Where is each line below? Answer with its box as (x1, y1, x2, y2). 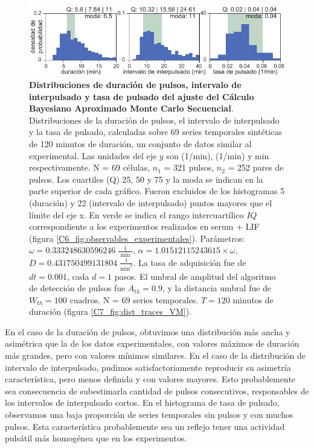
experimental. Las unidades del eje (29, 149, 157, 162)
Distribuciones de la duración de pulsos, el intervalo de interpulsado (29, 113, 280, 126)
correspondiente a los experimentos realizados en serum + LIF (29, 220, 260, 233)
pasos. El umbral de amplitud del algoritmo (114, 270, 276, 282)
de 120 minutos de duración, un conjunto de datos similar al (29, 137, 252, 150)
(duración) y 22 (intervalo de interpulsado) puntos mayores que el (29, 196, 272, 209)
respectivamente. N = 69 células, (29, 161, 150, 174)
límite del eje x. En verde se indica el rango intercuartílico (29, 208, 244, 221)
